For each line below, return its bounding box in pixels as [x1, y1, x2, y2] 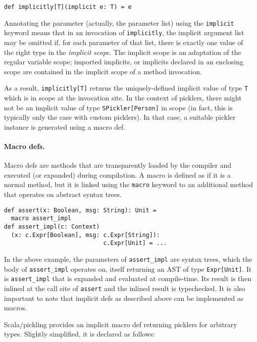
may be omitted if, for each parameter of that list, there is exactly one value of [4, 37, 243, 47]
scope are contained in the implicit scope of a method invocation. [4, 66, 202, 76]
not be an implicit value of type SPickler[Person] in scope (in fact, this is [4, 102, 233, 112]
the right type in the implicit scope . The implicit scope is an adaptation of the [4, 47, 241, 57]
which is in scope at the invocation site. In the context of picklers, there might [4, 93, 242, 102]
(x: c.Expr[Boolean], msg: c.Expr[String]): [11, 231, 160, 239]
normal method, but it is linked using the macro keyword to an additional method [4, 179, 253, 190]
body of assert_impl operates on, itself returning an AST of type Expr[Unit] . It [4, 263, 252, 274]
